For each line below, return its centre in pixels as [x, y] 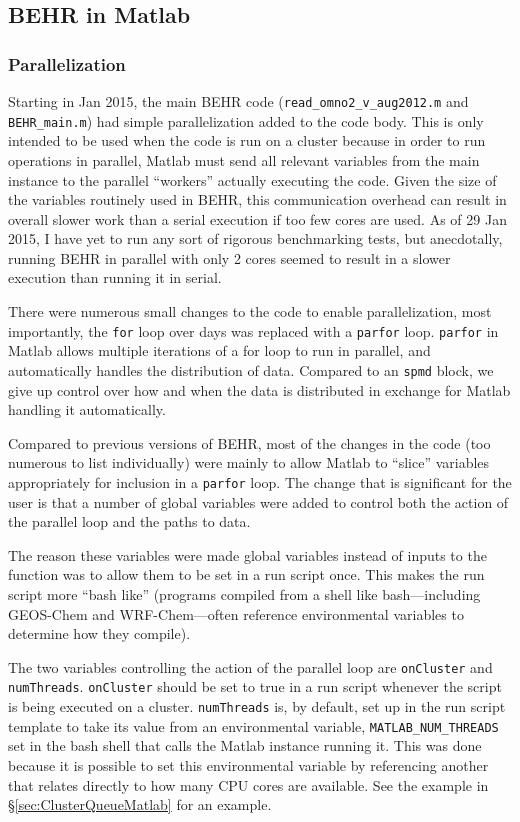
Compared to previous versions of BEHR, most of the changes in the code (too [249, 442]
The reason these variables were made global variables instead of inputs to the [247, 554]
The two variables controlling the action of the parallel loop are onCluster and [250, 666]
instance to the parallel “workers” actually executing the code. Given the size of [252, 179]
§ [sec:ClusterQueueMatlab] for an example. [140, 804]
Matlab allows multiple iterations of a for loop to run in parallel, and [219, 350]
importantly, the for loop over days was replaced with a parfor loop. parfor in [253, 330]
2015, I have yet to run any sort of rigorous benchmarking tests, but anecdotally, [255, 238]
